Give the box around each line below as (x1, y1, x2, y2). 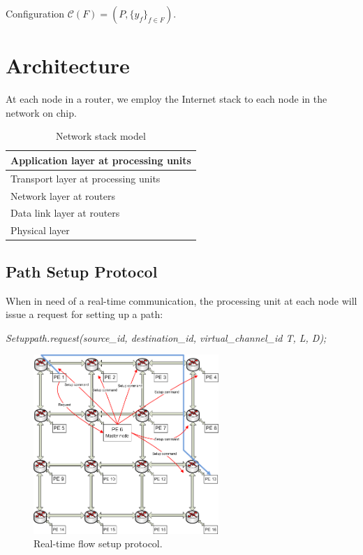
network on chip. (6, 105, 77, 120)
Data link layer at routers (10, 206, 120, 220)
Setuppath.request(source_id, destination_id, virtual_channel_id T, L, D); (6, 330, 327, 345)
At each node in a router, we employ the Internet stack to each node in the (6, 92, 327, 106)
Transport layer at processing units (10, 171, 161, 185)
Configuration (6, 6, 65, 20)
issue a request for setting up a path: (6, 307, 163, 322)
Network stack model (56, 129, 146, 143)
